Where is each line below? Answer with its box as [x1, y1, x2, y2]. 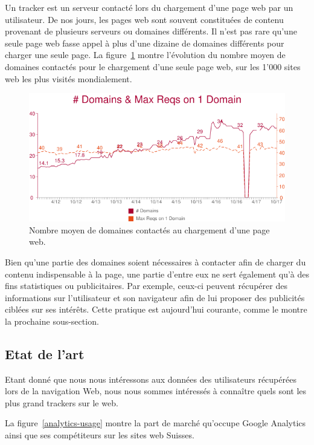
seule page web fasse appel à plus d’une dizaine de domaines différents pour [5, 36, 284, 49]
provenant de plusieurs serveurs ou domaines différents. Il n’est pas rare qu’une [5, 25, 297, 37]
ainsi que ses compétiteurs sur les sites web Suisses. [5, 429, 194, 441]
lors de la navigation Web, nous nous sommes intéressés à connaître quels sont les [5, 385, 307, 397]
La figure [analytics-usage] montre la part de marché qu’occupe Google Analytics [5, 417, 306, 429]
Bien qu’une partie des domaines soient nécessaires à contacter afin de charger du [5, 255, 306, 268]
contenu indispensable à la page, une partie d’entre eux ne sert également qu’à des [5, 267, 310, 280]
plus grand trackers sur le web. [5, 396, 118, 409]
